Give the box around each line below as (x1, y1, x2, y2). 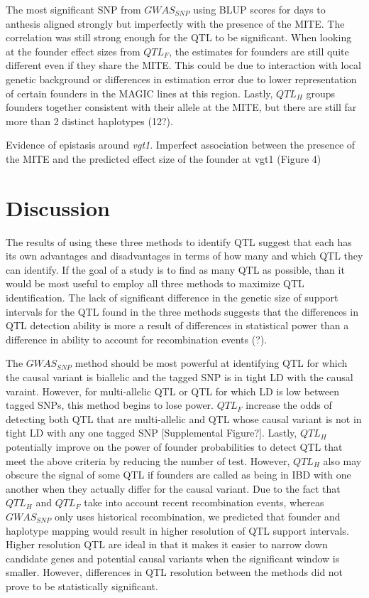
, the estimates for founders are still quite (169, 43, 349, 58)
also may (323, 453, 362, 468)
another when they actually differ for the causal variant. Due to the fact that (6, 481, 341, 496)
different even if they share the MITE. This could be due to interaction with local (6, 58, 361, 73)
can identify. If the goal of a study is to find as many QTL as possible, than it (6, 262, 345, 277)
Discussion (6, 193, 110, 222)
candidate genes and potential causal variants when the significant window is (6, 550, 340, 565)
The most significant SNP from (6, 2, 141, 16)
